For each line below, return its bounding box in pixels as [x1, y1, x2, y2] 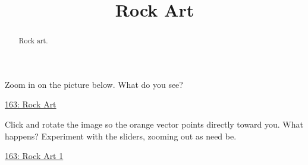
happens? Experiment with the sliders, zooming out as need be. [5, 129, 237, 142]
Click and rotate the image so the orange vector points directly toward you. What [5, 118, 303, 131]
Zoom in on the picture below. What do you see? [5, 78, 183, 90]
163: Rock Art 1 [5, 150, 64, 162]
